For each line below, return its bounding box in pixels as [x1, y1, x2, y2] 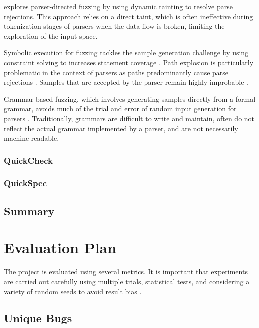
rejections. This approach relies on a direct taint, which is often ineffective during [4, 11, 253, 21]
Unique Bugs [4, 310, 72, 326]
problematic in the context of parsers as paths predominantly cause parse [4, 67, 229, 77]
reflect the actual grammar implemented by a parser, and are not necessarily [4, 123, 238, 133]
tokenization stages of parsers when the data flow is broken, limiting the [4, 21, 225, 31]
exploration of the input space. [4, 30, 98, 41]
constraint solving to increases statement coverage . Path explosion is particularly [4, 57, 254, 67]
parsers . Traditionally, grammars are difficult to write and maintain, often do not [4, 113, 255, 123]
